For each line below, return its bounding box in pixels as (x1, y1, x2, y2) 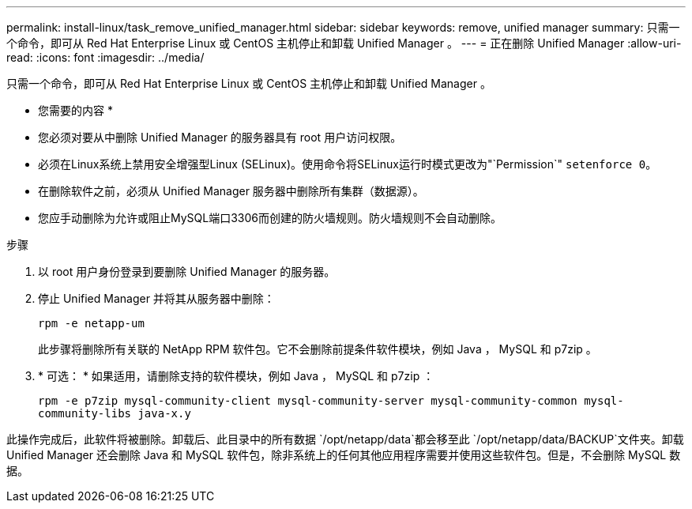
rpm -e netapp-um (38, 317, 145, 330)
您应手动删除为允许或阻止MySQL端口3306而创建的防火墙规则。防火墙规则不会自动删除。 (38, 211, 502, 224)
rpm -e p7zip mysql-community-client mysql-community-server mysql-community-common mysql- (38, 394, 624, 407)
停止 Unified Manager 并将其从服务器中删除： (38, 292, 275, 305)
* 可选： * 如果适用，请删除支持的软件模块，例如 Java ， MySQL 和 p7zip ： (38, 369, 434, 383)
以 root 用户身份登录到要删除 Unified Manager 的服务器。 (38, 265, 336, 278)
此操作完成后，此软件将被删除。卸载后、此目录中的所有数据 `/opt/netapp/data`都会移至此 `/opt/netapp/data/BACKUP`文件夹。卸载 (6, 432, 684, 446)
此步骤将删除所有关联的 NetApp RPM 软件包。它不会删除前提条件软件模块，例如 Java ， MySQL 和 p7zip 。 (38, 342, 597, 356)
